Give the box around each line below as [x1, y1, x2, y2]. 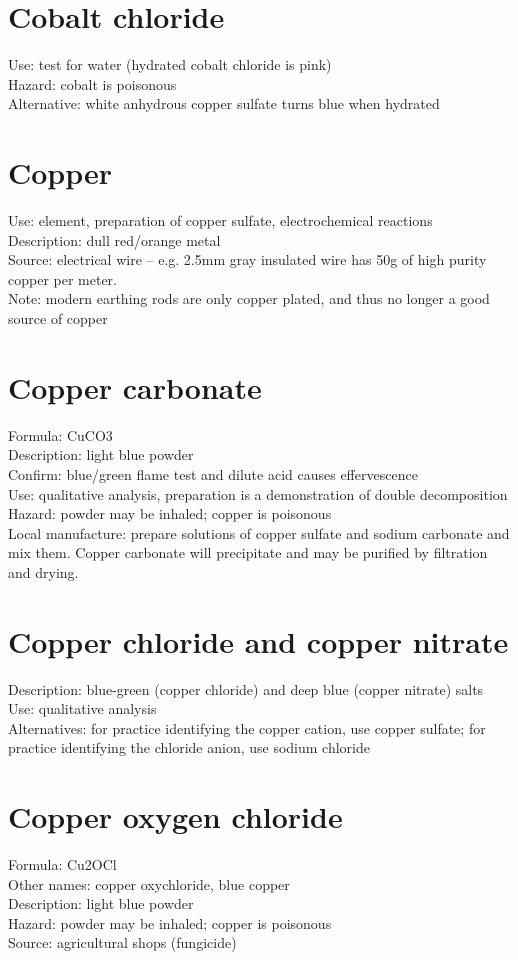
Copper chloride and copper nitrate [8, 620, 509, 661]
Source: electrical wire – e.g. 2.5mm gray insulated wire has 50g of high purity [8, 249, 487, 270]
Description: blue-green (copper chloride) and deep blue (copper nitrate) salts [8, 678, 484, 699]
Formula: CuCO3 [8, 424, 113, 445]
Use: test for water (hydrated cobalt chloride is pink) [8, 54, 332, 75]
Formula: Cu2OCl [8, 854, 117, 875]
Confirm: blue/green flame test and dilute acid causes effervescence [8, 463, 418, 484]
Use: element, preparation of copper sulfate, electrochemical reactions [8, 210, 433, 231]
